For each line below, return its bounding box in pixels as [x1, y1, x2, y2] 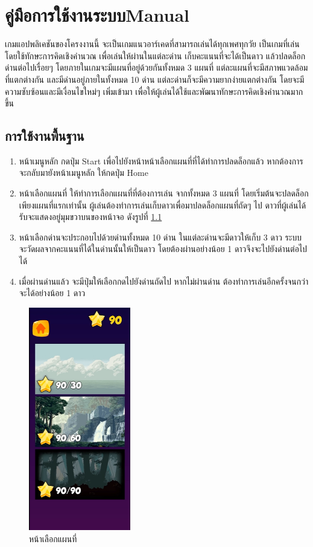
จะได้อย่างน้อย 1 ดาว [19, 286, 86, 299]
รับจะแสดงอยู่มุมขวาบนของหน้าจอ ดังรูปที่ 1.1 [19, 210, 162, 223]
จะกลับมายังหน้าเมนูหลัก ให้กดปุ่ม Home [19, 166, 148, 179]
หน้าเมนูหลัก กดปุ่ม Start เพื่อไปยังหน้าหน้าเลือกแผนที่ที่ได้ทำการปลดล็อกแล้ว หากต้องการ [19, 154, 303, 167]
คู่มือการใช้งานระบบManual [5, 2, 190, 27]
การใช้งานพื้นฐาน [5, 126, 84, 145]
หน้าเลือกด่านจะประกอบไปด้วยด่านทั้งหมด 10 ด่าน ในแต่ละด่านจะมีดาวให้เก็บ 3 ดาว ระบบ [19, 230, 302, 243]
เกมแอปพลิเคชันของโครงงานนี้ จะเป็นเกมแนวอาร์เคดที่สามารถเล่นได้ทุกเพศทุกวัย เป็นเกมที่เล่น [5, 37, 300, 50]
